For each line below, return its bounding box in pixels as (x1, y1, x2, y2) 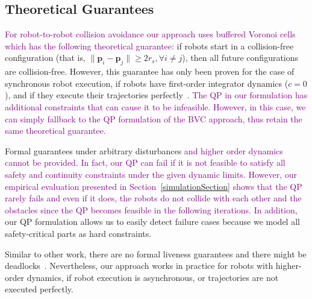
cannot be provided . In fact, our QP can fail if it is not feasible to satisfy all (5, 156, 285, 169)
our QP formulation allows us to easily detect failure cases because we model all (5, 215, 300, 228)
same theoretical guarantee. (5, 124, 106, 137)
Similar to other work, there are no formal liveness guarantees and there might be (5, 247, 307, 260)
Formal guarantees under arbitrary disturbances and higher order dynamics (5, 144, 283, 157)
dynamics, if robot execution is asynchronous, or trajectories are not (27, 271, 279, 283)
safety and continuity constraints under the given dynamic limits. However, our (5, 168, 298, 180)
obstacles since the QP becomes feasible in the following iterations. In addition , (5, 203, 298, 216)
